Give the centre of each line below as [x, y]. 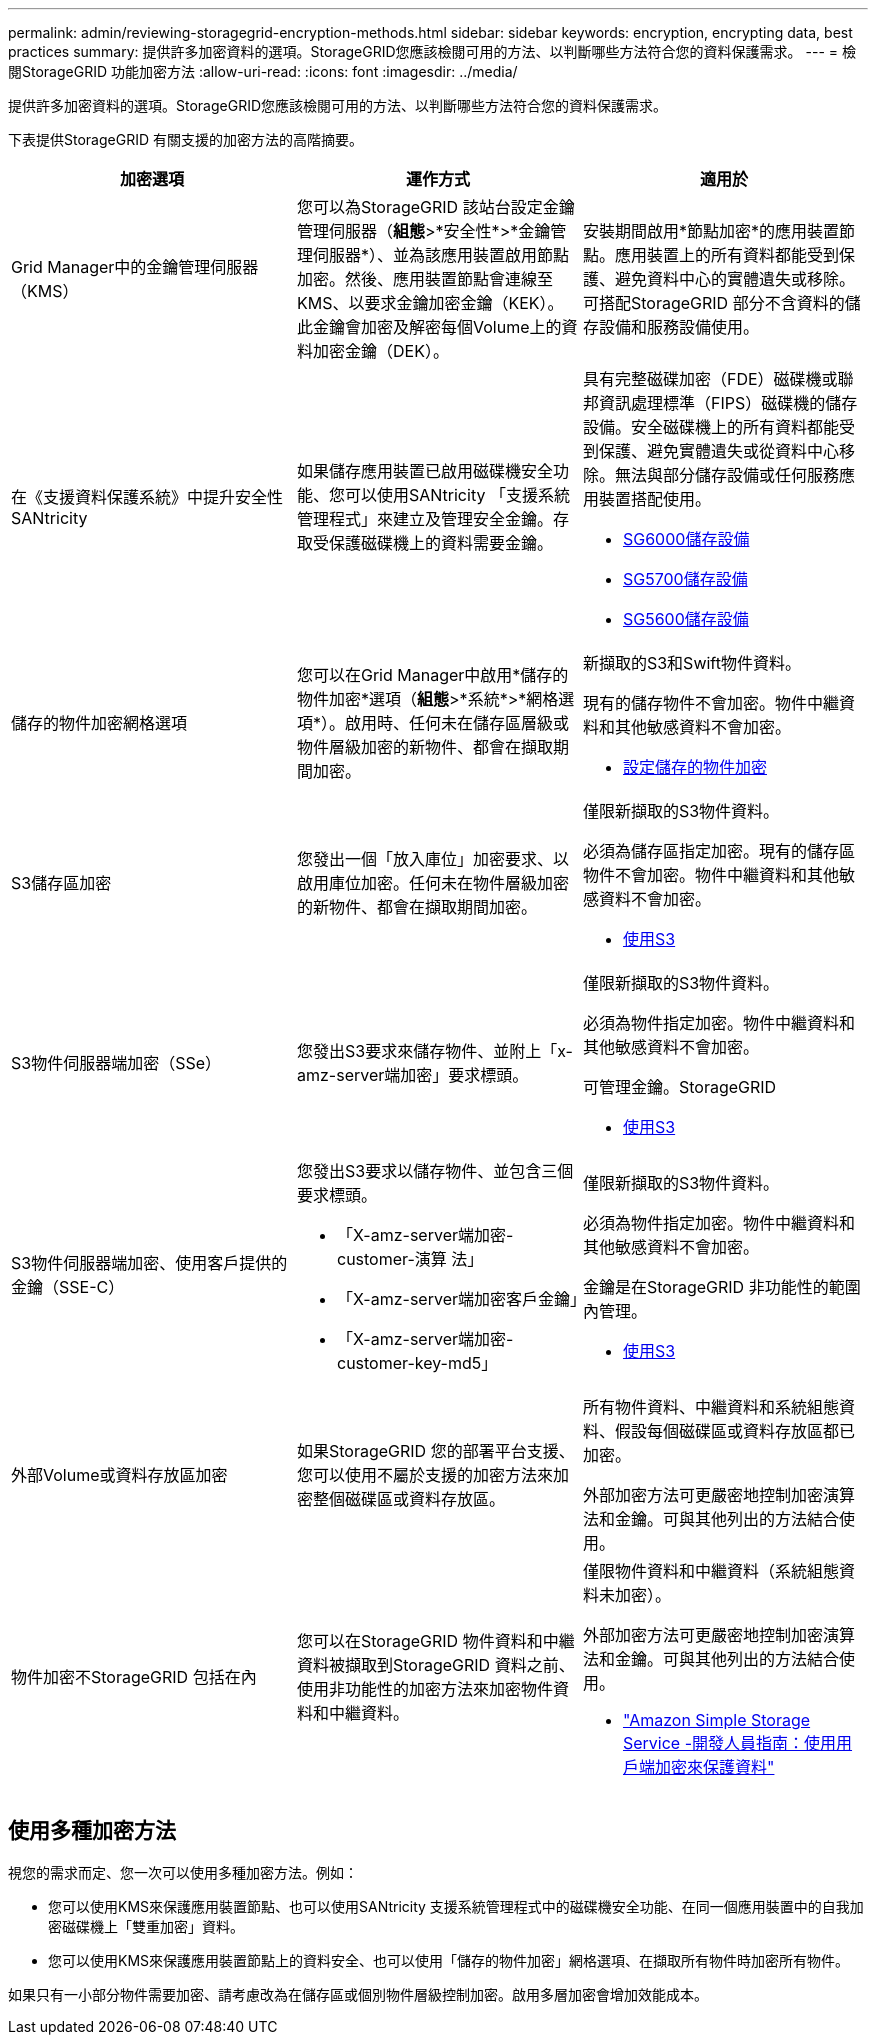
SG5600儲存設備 [685, 619]
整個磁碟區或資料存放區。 [408, 1499]
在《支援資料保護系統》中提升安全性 [147, 497]
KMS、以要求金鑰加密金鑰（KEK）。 [430, 303]
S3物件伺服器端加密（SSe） [116, 1063]
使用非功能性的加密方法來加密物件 [424, 1689]
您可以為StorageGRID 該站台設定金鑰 [435, 207]
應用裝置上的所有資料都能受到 [726, 255]
